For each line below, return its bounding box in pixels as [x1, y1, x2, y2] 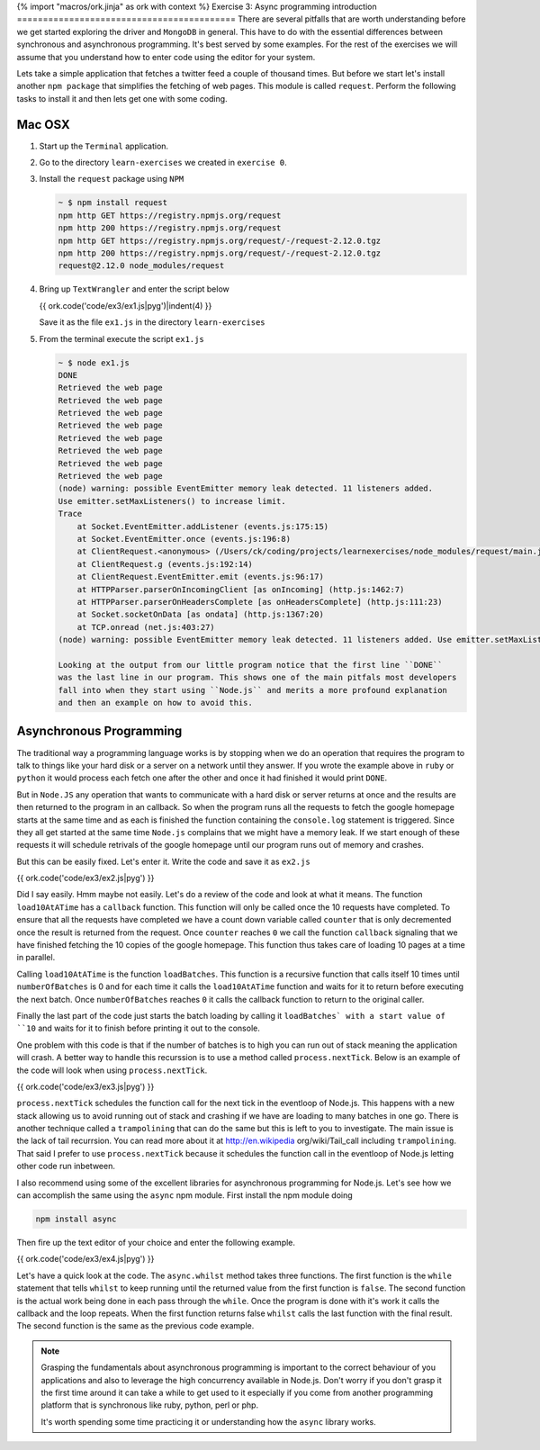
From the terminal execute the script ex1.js [39, 333, 204, 344]
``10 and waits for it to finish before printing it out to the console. [16, 1022, 260, 1034]
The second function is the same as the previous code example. [16, 1320, 255, 1331]
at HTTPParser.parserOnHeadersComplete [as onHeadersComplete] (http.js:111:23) [76, 597, 443, 607]
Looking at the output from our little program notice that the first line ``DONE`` [58, 660, 443, 670]
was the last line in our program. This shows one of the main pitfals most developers [58, 672, 457, 683]
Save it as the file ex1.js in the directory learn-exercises [39, 317, 265, 328]
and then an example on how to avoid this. [58, 698, 254, 708]
